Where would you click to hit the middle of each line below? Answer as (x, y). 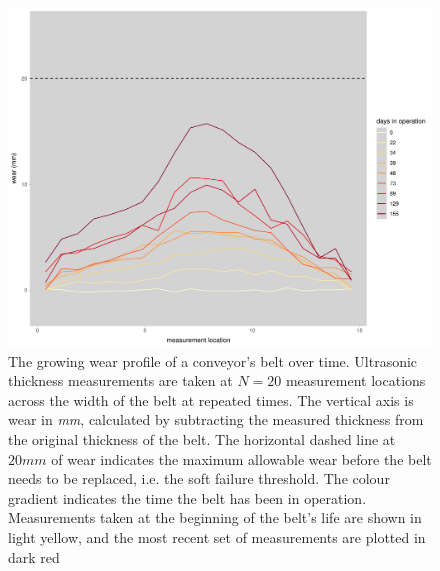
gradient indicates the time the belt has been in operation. (187, 497)
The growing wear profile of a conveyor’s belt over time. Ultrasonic (213, 360)
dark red (34, 556)
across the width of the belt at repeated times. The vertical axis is (211, 399)
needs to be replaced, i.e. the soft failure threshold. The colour (199, 478)
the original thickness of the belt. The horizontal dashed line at (202, 439)
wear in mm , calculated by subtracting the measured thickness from (216, 419)
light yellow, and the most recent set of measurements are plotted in (217, 537)
